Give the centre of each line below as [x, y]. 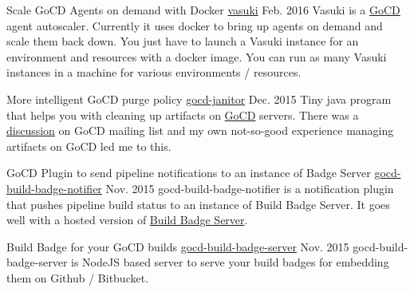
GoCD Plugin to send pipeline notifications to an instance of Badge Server [189, 173]
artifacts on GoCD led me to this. [89, 146]
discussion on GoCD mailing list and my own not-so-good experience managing [200, 130]
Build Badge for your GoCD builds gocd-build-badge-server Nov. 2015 [178, 246]
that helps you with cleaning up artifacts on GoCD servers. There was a [183, 114]
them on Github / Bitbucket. [78, 277]
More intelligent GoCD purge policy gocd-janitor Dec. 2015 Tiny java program [199, 99]
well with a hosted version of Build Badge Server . [127, 220]
